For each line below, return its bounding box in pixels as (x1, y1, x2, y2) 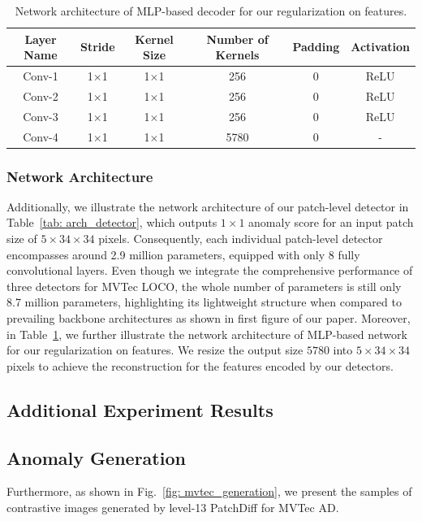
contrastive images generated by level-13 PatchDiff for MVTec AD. (6, 498, 339, 515)
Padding (292, 38, 340, 55)
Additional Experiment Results (6, 397, 273, 422)
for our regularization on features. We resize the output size (6, 341, 304, 358)
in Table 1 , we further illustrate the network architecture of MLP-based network (6, 325, 407, 342)
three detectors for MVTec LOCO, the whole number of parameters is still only (6, 277, 402, 294)
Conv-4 (23, 128, 58, 145)
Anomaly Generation (6, 445, 186, 470)
